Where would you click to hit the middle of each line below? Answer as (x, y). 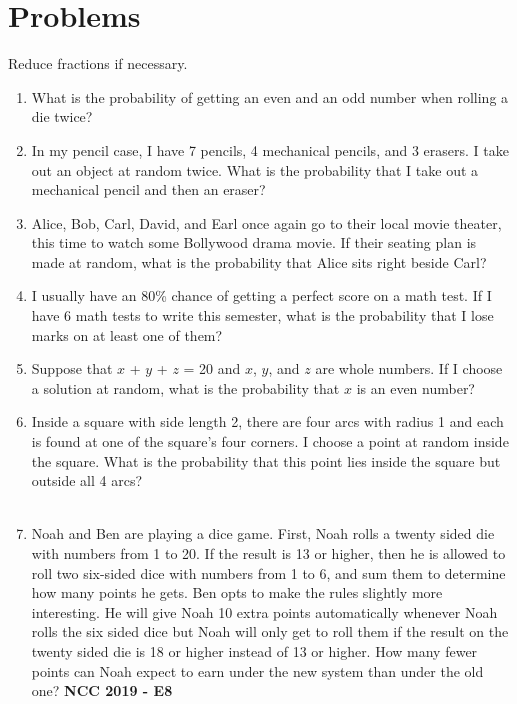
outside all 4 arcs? (87, 480)
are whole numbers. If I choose (409, 368)
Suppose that (72, 368)
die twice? (62, 116)
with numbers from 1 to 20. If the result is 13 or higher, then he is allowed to (268, 553)
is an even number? (415, 387)
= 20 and (212, 368)
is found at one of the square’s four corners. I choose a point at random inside (270, 441)
